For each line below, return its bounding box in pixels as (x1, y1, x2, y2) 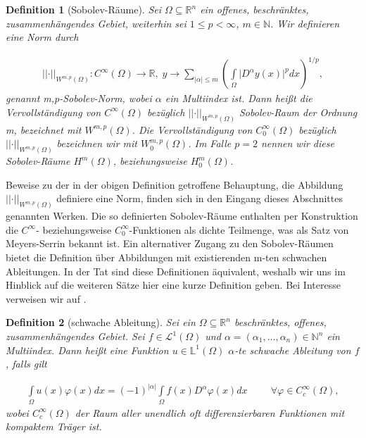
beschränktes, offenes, (234, 315, 327, 330)
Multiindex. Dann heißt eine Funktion (6, 342, 169, 357)
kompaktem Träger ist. (6, 419, 102, 434)
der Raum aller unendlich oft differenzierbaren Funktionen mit (75, 405, 345, 420)
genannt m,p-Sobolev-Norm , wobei (6, 91, 152, 106)
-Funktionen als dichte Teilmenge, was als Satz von (129, 222, 349, 237)
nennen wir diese (260, 136, 334, 151)
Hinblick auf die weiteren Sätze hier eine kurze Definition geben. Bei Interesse (6, 277, 341, 292)
